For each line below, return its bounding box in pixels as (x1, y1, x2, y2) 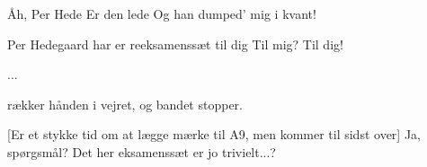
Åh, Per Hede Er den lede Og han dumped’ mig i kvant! (7, 4, 316, 22)
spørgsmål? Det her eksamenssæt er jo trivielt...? (7, 142, 276, 161)
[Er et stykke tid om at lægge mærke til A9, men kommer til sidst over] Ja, (7, 125, 421, 144)
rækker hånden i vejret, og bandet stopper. (7, 94, 243, 113)
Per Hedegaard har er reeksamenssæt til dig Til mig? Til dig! (7, 34, 343, 53)
